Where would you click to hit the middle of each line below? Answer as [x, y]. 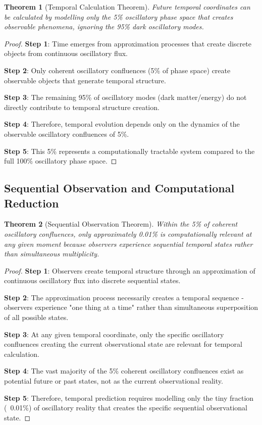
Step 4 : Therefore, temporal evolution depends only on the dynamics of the [122, 124]
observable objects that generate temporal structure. [85, 80]
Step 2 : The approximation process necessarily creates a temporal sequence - [124, 297]
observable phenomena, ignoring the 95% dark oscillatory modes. [104, 26]
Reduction [32, 203]
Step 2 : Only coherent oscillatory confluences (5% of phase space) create [117, 70]
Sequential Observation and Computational [119, 188]
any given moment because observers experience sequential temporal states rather [128, 244]
